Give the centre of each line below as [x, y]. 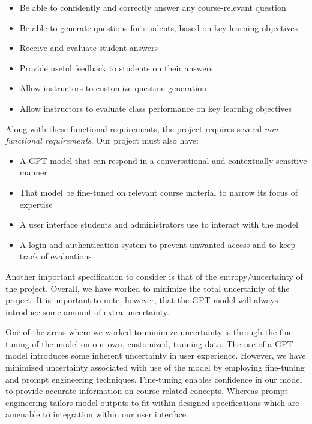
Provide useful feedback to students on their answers [116, 68]
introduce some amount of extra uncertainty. [87, 311]
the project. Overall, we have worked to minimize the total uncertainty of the [148, 288]
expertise [36, 204]
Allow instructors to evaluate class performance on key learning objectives [156, 108]
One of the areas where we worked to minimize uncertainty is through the [141, 332]
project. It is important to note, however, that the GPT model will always [142, 300]
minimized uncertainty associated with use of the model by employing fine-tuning [155, 367]
